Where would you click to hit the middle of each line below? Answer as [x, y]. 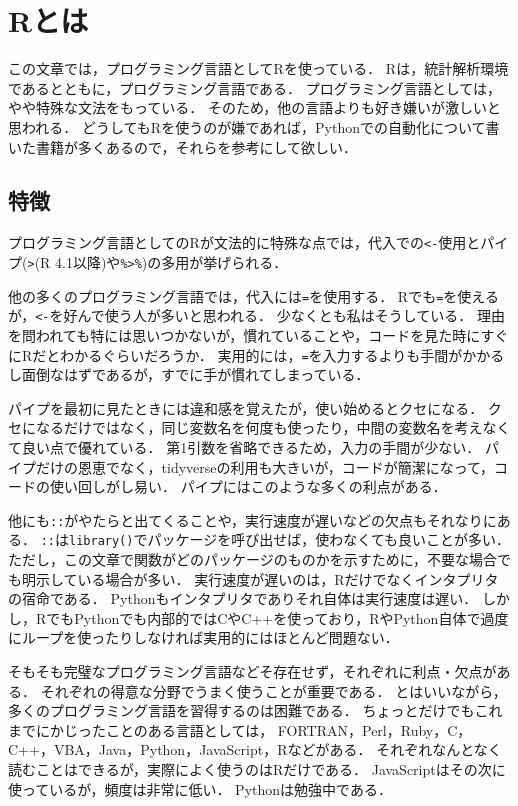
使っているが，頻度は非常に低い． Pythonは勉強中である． [200, 788]
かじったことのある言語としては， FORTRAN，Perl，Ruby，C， [260, 729]
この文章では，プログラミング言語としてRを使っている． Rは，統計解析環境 [258, 68]
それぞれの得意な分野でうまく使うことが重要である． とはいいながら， [273, 690]
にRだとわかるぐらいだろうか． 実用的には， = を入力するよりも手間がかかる [256, 354]
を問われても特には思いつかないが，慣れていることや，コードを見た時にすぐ [258, 334]
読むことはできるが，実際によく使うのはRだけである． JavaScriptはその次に [257, 768]
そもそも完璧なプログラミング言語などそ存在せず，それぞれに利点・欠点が [252, 671]
